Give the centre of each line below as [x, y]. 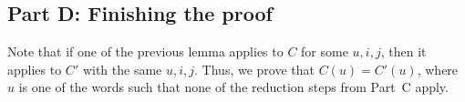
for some [325, 51]
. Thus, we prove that [254, 69]
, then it [403, 51]
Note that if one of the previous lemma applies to [145, 51]
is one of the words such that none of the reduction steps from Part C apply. [233, 87]
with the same [122, 69]
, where [438, 69]
